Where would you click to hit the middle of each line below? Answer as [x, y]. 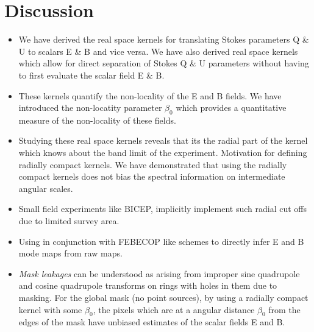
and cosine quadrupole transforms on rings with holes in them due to [148, 285]
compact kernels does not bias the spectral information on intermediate [152, 176]
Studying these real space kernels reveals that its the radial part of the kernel [163, 140]
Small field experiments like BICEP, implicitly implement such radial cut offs [163, 209]
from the [284, 309]
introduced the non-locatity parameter [90, 108]
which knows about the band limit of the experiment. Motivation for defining [163, 153]
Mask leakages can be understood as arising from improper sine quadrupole [159, 273]
